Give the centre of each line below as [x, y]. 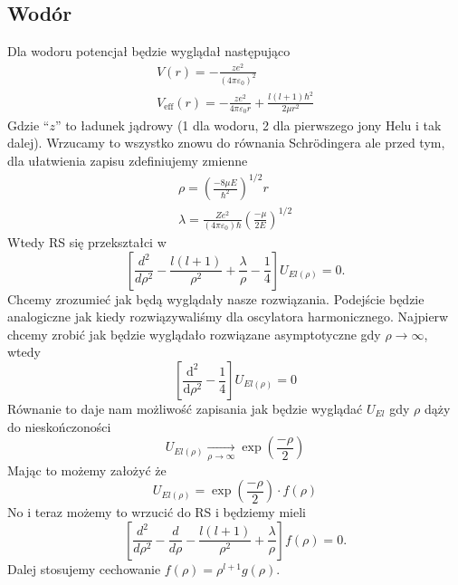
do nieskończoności [59, 426]
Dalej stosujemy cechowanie [84, 568]
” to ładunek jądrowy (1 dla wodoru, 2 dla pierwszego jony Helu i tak [248, 125]
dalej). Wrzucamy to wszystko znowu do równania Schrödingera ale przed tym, [226, 143]
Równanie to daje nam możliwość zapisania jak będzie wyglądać [185, 408]
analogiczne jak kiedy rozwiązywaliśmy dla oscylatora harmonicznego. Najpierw [228, 316]
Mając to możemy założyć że [87, 470]
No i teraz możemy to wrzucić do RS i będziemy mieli [157, 512]
